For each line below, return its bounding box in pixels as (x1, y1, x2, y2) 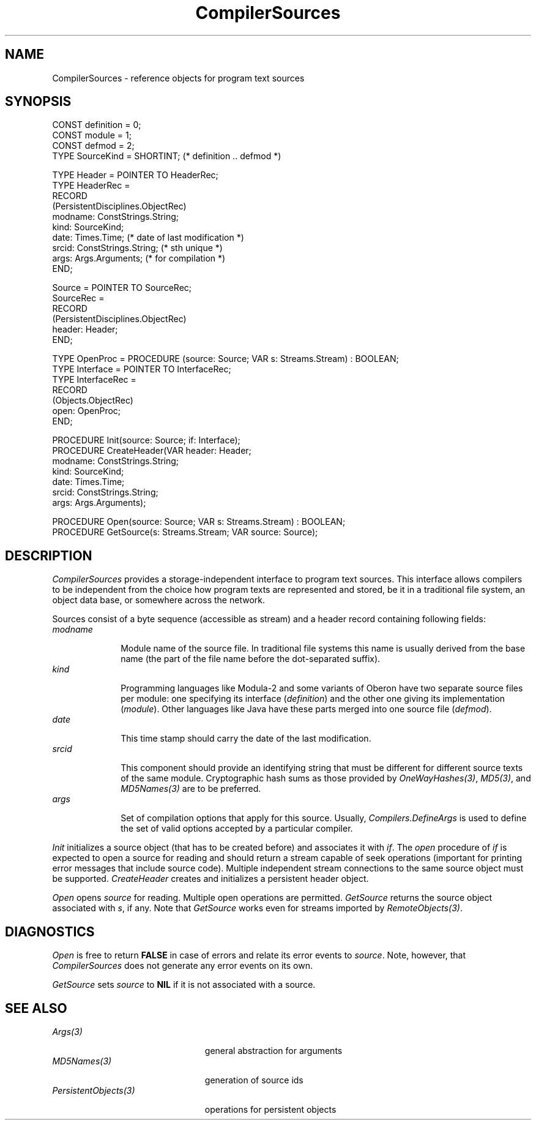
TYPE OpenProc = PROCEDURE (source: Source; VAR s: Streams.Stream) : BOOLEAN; (52, 353, 399, 364)
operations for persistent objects (204, 1104, 337, 1115)
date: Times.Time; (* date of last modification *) (52, 232, 244, 243)
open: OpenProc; (52, 405, 121, 416)
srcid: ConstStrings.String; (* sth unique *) (52, 243, 223, 254)
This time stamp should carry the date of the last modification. (121, 733, 371, 744)
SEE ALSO (5, 1000, 67, 1016)
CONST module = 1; (52, 130, 132, 141)
